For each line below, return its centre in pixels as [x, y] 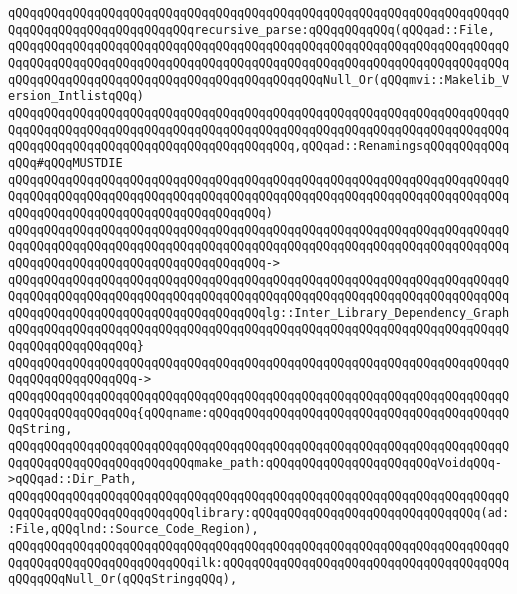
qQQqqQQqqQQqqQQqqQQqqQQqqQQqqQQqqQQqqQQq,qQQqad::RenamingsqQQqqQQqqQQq [259, 146]
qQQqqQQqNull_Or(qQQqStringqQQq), [123, 579]
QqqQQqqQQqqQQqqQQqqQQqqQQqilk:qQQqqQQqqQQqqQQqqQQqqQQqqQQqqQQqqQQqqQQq [259, 562]
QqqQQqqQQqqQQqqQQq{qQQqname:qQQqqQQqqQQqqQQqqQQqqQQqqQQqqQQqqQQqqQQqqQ [259, 412]
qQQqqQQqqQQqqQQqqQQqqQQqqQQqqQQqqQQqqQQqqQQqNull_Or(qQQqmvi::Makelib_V [259, 79]
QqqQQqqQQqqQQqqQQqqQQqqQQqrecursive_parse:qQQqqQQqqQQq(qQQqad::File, [251, 29]
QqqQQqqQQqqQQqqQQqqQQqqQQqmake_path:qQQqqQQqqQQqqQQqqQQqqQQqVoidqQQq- [255, 462]
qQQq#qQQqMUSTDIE [65, 162]
